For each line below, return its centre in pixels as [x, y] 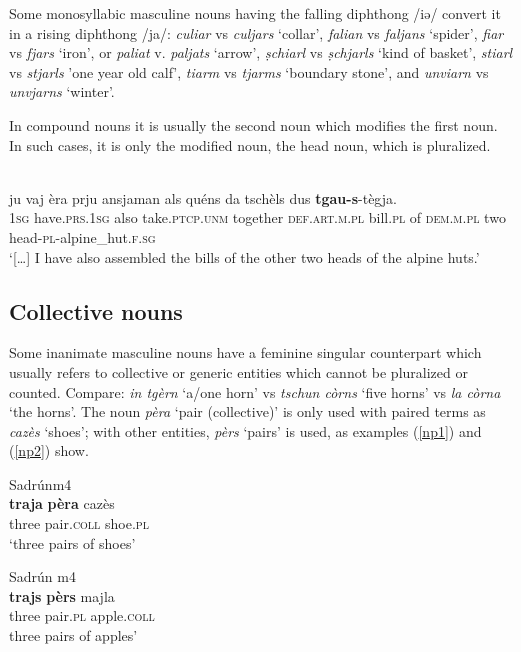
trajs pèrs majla [62, 595]
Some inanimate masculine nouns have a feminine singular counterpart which [245, 352]
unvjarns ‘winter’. [62, 91]
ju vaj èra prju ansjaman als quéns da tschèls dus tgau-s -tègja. [203, 197]
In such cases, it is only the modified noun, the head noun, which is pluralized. [250, 144]
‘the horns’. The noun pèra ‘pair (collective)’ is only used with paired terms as [247, 411]
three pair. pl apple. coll [82, 615]
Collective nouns [96, 310]
